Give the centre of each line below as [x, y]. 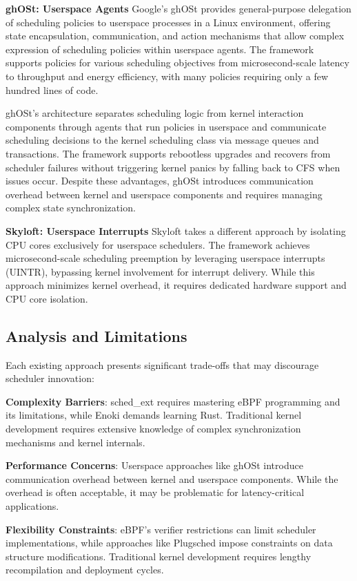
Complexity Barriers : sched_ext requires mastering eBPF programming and [173, 401]
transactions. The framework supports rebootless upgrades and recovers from [168, 153]
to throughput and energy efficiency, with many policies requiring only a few [167, 76]
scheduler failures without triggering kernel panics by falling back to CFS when [173, 167]
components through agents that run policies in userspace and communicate [166, 126]
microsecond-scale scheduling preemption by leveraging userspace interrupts [165, 258]
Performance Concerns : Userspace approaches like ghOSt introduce [154, 465]
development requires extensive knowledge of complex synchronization [153, 429]
